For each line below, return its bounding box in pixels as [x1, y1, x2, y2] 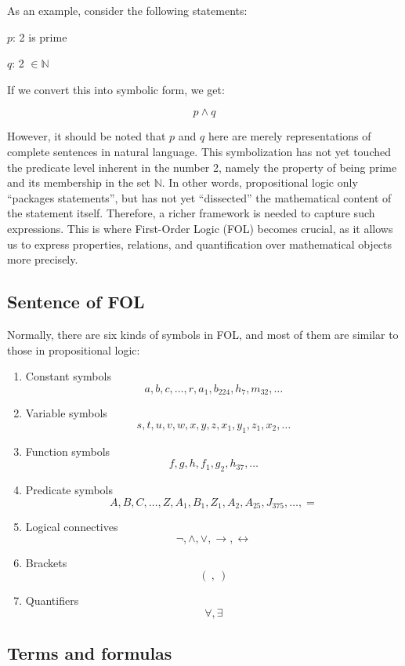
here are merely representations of [208, 128, 371, 144]
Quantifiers [25, 592, 79, 609]
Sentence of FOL [7, 289, 145, 314]
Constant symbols [25, 368, 111, 384]
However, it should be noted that [7, 128, 166, 144]
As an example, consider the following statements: [7, 2, 248, 18]
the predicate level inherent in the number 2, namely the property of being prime [7, 158, 397, 175]
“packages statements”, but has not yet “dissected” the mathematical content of [7, 189, 392, 206]
